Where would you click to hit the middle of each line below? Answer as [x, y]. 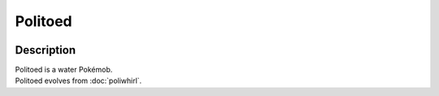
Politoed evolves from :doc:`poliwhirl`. [78, 81]
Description [46, 50]
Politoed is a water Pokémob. [64, 70]
